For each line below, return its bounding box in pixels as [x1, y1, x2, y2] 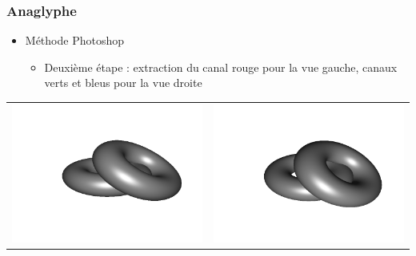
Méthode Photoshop [25, 32, 124, 49]
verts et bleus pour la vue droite [44, 74, 202, 91]
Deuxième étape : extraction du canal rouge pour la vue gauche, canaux [44, 58, 398, 75]
